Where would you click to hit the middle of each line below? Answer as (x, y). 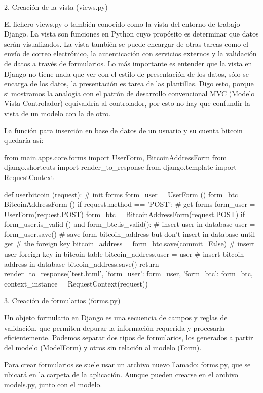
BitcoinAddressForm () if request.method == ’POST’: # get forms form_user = (130, 204)
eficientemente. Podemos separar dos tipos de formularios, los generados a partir (129, 337)
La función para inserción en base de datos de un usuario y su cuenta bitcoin (123, 130)
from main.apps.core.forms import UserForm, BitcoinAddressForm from (116, 157)
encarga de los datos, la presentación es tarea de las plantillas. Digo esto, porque (129, 83)
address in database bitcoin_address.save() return (82, 263)
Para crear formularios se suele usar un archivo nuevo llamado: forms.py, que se (127, 364)
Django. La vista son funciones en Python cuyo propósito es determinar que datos (131, 34)
